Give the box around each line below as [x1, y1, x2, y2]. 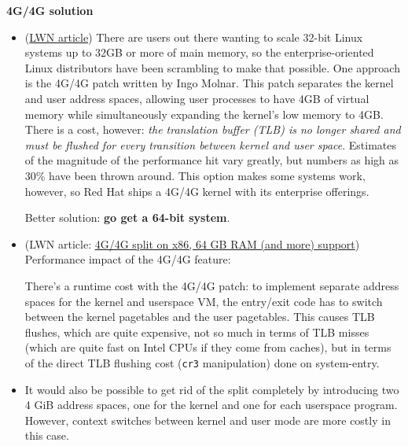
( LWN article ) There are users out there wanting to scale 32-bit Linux [24, 28, 363, 45]
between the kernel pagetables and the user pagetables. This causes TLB [24, 308, 375, 325]
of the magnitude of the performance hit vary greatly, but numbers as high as [24, 152, 399, 168]
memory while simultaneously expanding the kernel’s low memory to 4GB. [24, 105, 384, 122]
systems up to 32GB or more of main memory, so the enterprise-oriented [24, 44, 374, 61]
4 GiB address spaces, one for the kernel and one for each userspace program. [24, 396, 398, 413]
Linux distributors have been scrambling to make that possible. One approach [24, 59, 400, 76]
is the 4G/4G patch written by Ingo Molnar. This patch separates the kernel [24, 75, 394, 91]
